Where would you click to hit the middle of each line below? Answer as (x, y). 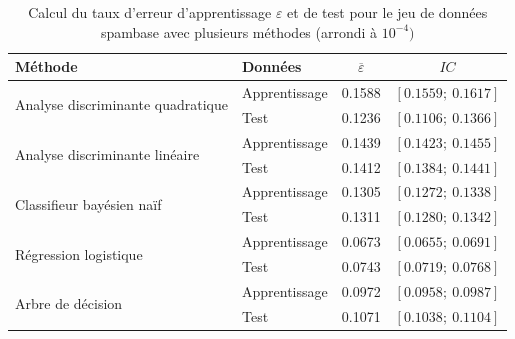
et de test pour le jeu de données (387, 12)
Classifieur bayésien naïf (88, 203)
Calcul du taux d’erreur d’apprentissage (150, 12)
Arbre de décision (69, 303)
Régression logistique (79, 253)
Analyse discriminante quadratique (121, 104)
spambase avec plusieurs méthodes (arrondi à (239, 31)
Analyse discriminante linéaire (107, 154)
